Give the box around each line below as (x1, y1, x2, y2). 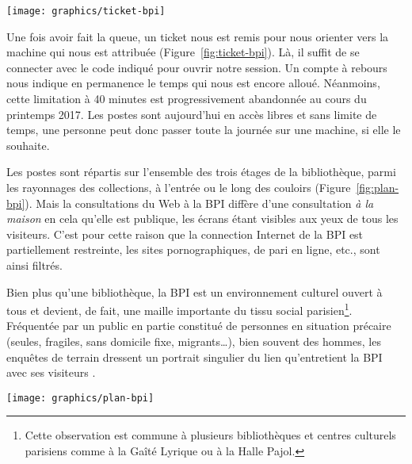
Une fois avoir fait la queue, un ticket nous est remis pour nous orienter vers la (6, 28, 389, 44)
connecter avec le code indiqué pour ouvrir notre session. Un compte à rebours (6, 59, 387, 75)
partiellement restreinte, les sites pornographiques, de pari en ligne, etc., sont (6, 241, 380, 258)
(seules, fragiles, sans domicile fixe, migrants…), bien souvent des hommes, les (6, 333, 381, 349)
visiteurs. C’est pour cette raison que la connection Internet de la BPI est (6, 225, 364, 242)
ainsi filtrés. (6, 256, 63, 273)
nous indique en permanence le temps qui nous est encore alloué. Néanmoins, (6, 75, 380, 91)
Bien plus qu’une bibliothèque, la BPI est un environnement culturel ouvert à (6, 283, 383, 300)
